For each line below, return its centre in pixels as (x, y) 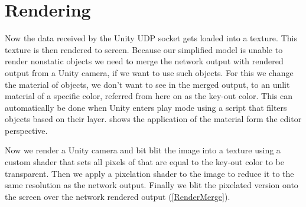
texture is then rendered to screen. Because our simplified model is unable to (144, 49)
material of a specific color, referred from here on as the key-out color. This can (149, 96)
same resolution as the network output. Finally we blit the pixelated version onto (152, 185)
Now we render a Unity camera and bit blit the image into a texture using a (143, 150)
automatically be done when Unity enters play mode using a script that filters (146, 107)
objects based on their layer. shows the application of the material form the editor (153, 119)
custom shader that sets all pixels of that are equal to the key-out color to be (144, 162)
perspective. (26, 130)
